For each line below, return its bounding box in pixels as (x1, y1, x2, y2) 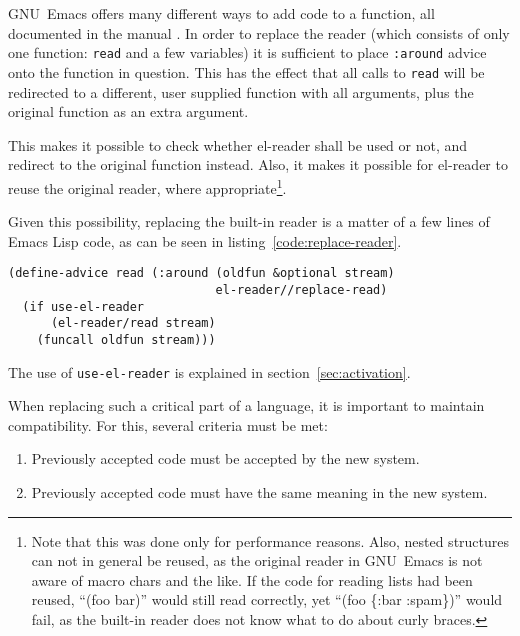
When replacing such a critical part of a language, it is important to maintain (8, 395, 485, 416)
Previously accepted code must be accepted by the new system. (31, 448, 420, 469)
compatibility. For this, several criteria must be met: (8, 414, 328, 435)
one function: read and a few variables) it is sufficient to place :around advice (8, 42, 487, 63)
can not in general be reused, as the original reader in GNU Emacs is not (31, 550, 483, 571)
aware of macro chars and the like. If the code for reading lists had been (31, 569, 473, 590)
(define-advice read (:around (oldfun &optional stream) (8, 266, 395, 281)
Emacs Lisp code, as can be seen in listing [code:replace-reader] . (8, 230, 402, 251)
